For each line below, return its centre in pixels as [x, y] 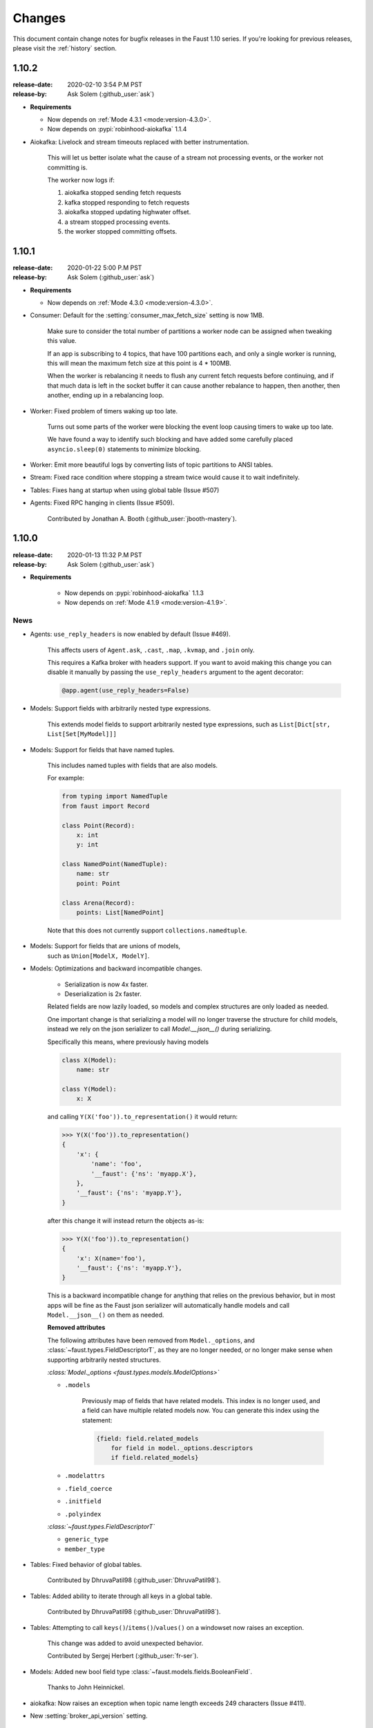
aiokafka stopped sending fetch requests [123, 193]
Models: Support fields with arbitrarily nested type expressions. [120, 708]
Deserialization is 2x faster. [103, 994]
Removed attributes [76, 1328]
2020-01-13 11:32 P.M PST [105, 555]
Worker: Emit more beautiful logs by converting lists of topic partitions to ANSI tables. [152, 465]
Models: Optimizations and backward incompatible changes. [116, 968]
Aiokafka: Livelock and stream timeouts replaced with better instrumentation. [140, 142]
